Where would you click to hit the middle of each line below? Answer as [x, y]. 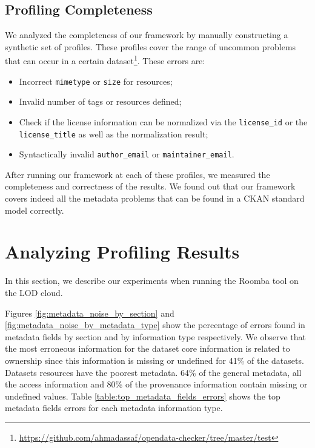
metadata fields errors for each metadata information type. [114, 408]
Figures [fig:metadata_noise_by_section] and [90, 313]
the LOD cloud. [34, 292]
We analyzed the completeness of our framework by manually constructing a [147, 35]
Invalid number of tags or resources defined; [100, 101]
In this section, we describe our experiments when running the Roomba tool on [152, 281]
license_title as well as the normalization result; [114, 133]
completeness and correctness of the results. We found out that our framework [150, 186]
